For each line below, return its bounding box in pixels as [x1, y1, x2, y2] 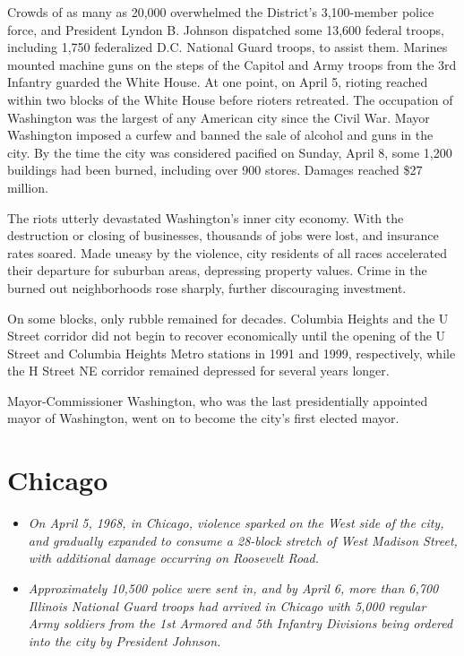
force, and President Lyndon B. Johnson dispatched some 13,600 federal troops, [7, 20, 444, 39]
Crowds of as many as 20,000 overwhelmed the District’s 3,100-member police [7, 3, 434, 21]
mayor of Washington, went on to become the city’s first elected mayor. [7, 409, 400, 427]
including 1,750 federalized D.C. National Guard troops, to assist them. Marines [7, 38, 448, 56]
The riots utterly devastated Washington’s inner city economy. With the [7, 208, 404, 227]
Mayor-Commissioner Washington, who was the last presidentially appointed [7, 391, 428, 410]
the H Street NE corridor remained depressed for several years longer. [7, 361, 390, 380]
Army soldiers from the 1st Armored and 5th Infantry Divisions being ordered [28, 614, 453, 633]
